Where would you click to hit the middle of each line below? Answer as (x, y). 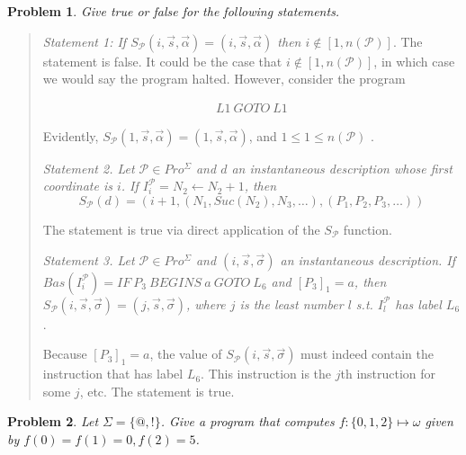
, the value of (186, 354)
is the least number (291, 303)
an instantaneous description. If (368, 259)
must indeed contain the (367, 354)
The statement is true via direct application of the (181, 229)
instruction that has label (113, 374)
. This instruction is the (266, 374)
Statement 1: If (85, 41)
